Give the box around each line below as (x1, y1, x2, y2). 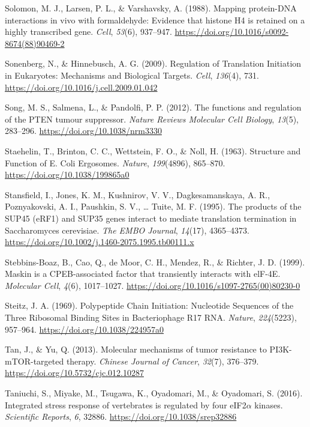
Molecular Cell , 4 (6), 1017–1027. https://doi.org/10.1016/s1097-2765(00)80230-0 (5, 279, 300, 291)
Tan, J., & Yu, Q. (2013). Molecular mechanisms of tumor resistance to (5, 343, 267, 356)
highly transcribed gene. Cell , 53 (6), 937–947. (5, 25, 172, 38)
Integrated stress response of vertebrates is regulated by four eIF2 (5, 398, 246, 411)
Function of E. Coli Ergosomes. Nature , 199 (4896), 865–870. (5, 156, 225, 169)
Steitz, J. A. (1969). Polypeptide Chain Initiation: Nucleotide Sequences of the (5, 299, 294, 312)
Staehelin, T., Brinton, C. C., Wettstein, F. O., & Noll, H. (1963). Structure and (5, 144, 301, 157)
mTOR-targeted (5, 354, 64, 367)
